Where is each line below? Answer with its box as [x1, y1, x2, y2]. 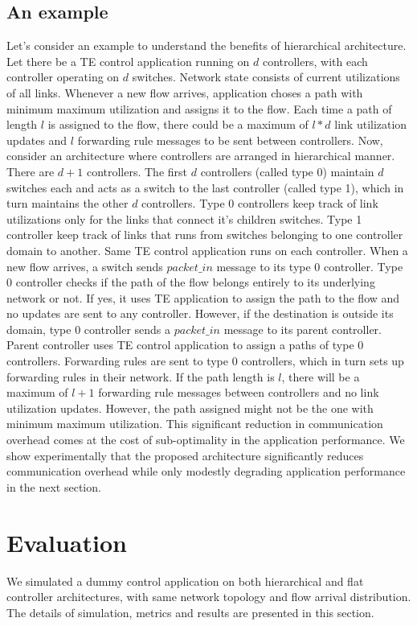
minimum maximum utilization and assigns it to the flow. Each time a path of [6, 100, 392, 117]
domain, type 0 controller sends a [6, 320, 171, 337]
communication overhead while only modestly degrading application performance [6, 463, 406, 480]
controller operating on [6, 68, 120, 85]
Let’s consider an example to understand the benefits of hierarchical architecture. [6, 37, 407, 54]
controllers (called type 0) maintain [200, 163, 374, 179]
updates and [6, 131, 67, 148]
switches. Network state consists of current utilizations [132, 68, 400, 85]
